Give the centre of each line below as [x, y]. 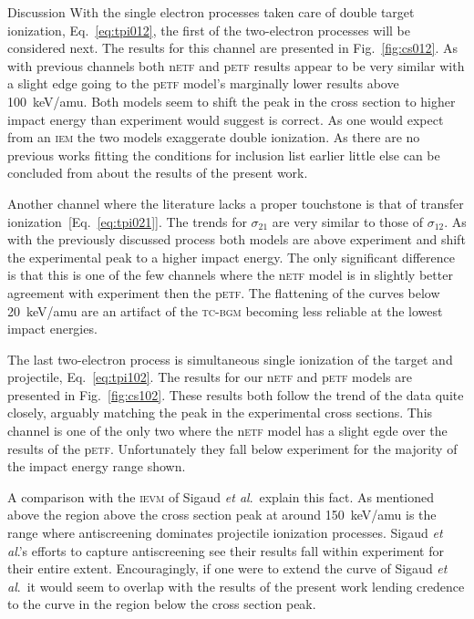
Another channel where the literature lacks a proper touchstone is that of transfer [236, 203]
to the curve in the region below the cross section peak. [162, 604]
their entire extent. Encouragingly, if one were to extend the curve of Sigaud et [227, 568]
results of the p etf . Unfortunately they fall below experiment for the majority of [232, 448]
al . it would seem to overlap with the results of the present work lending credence [236, 586]
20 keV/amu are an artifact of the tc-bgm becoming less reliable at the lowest [225, 310]
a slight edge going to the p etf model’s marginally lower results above [203, 83]
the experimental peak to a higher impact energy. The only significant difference [232, 257]
